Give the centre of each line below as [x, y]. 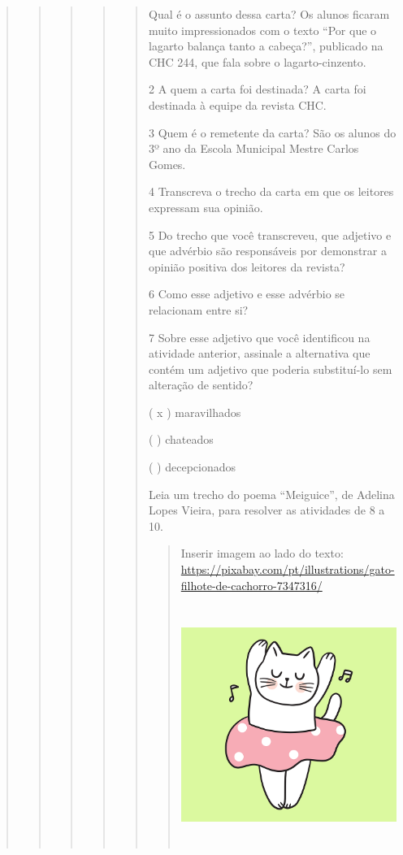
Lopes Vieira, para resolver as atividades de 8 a [266, 510]
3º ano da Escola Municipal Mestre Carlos [253, 148]
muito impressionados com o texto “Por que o [262, 30]
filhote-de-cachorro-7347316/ [251, 585]
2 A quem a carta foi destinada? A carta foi [257, 89]
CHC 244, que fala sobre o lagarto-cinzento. [257, 61]
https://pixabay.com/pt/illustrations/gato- [288, 569]
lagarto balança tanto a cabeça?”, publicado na [266, 46]
